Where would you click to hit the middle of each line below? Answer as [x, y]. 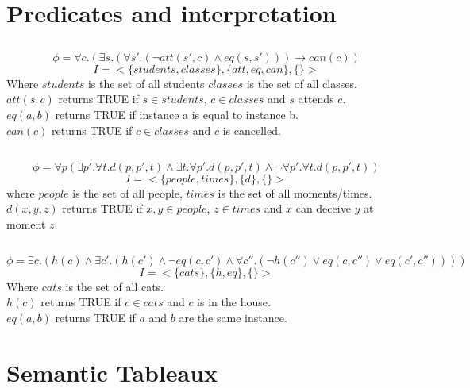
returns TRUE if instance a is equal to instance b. [177, 114]
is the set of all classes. [302, 83]
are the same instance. [233, 317]
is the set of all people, [127, 192]
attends [316, 99]
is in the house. [234, 302]
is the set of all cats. [115, 286]
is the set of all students [146, 83]
